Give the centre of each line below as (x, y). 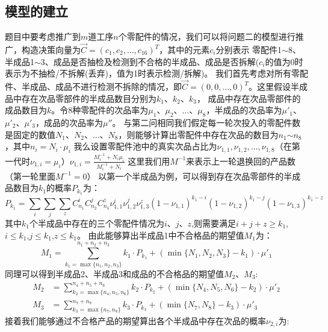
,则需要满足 (214, 223)
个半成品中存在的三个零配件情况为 (97, 223)
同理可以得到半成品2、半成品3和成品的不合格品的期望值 (114, 273)
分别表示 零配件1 (249, 50)
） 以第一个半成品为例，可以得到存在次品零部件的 (185, 176)
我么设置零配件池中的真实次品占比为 (145, 146)
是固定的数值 (30, 134)
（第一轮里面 (30, 176)
